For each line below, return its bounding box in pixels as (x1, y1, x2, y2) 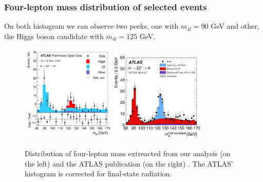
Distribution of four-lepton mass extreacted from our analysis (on (25, 148, 231, 158)
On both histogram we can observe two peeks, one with (4, 21, 179, 31)
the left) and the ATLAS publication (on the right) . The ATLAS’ (25, 158, 233, 169)
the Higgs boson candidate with (4, 30, 104, 41)
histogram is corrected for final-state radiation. (25, 168, 172, 179)
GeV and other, (211, 21, 259, 31)
